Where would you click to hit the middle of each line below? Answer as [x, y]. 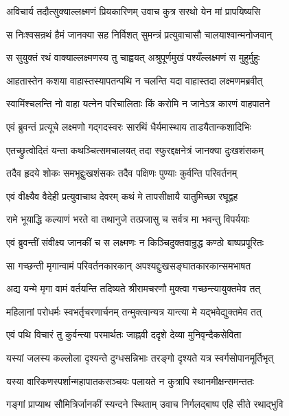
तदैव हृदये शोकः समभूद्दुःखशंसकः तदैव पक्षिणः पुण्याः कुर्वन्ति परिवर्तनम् [122, 173]
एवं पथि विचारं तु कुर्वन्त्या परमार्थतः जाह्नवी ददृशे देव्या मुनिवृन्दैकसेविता [124, 335]
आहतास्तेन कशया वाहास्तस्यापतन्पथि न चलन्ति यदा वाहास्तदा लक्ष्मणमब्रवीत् [135, 80]
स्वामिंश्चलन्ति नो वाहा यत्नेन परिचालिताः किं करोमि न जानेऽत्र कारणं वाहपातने [138, 103]
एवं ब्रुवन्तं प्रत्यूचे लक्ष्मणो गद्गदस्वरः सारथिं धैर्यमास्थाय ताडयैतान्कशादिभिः [129, 126]
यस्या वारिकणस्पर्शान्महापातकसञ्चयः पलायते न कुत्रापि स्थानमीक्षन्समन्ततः [130, 381]
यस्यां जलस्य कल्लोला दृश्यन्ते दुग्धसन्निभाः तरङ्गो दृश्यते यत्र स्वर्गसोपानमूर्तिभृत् [140, 357]
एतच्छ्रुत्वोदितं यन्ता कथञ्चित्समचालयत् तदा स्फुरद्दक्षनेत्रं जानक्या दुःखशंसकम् [135, 150]
